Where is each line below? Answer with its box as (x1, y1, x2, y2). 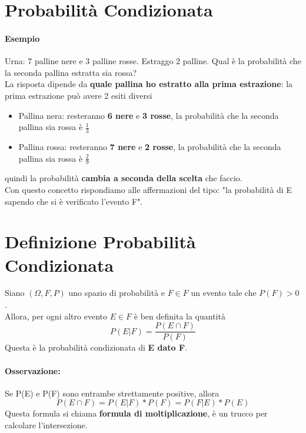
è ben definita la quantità (134, 309, 225, 322)
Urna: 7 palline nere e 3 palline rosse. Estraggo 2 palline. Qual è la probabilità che (5, 55, 301, 67)
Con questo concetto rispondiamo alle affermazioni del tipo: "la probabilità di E (5, 183, 292, 195)
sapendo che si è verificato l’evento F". (5, 195, 143, 207)
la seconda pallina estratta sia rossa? (5, 66, 137, 78)
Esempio (5, 32, 40, 44)
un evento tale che (191, 287, 257, 299)
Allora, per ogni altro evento (5, 309, 107, 322)
